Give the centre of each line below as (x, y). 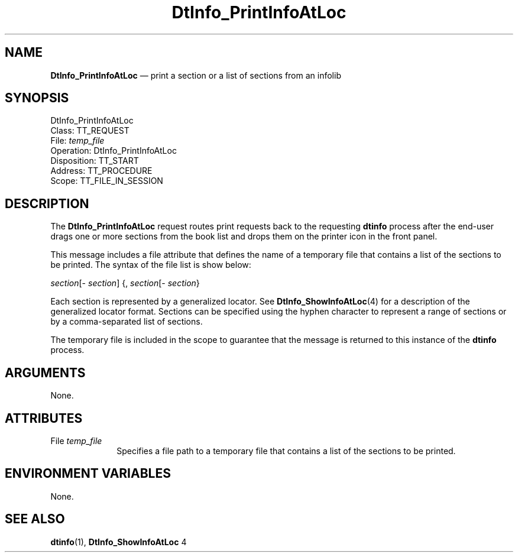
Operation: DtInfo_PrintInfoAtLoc (114, 151)
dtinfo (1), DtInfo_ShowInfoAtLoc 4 (119, 542)
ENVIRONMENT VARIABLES (88, 474)
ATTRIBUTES (44, 418)
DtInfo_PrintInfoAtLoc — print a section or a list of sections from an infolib (196, 75)
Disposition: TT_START (95, 161)
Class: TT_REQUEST (90, 131)
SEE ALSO (35, 519)
